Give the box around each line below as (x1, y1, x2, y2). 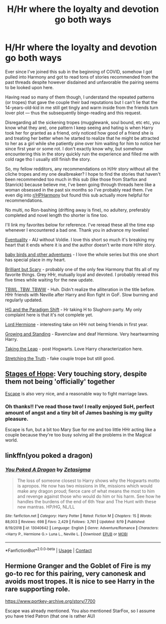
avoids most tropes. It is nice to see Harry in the (5, 577, 155, 586)
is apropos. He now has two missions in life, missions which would (17, 482, 153, 488)
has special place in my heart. (5, 256, 66, 263)
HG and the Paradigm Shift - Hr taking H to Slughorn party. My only (5, 306, 142, 312)
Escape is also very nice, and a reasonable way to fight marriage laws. (5, 390, 149, 396)
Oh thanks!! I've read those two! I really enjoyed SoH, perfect (5, 403, 155, 410)
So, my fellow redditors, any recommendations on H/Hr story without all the (5, 166, 159, 172)
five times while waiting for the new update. (5, 277, 94, 283)
